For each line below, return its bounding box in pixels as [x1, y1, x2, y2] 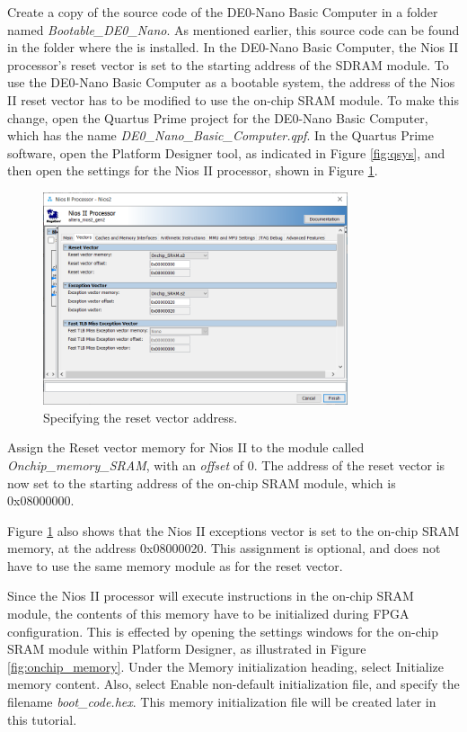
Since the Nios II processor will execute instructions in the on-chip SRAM [7, 586, 414, 605]
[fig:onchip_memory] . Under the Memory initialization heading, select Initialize [7, 656, 444, 675]
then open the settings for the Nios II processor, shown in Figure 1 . [7, 161, 378, 180]
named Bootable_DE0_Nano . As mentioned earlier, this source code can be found [7, 20, 460, 39]
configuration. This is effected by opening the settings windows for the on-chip [7, 621, 438, 640]
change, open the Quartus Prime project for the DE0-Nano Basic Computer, [7, 108, 428, 127]
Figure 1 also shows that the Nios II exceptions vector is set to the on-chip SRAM [7, 521, 460, 540]
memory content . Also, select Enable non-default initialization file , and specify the [7, 674, 460, 693]
